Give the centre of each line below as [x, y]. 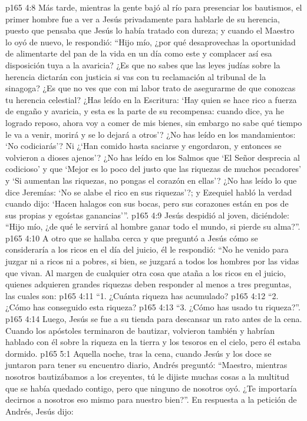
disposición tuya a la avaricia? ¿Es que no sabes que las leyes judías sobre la [143, 64]
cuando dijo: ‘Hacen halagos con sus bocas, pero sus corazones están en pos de [147, 203]
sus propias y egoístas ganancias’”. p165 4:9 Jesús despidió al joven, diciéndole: [147, 215]
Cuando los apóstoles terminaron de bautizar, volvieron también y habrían [140, 330]
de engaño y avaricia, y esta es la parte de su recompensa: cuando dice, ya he [145, 111]
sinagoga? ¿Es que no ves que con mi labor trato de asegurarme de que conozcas [151, 88]
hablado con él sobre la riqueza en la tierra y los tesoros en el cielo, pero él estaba [153, 342]
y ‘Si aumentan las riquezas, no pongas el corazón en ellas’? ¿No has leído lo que [151, 180]
